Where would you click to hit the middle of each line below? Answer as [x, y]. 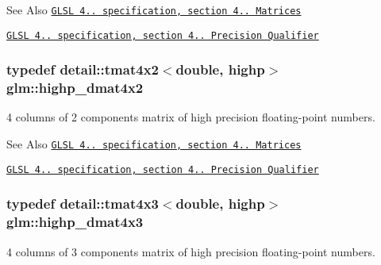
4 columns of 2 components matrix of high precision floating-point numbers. [191, 117]
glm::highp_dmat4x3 [75, 222]
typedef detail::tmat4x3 [83, 204]
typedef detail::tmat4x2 [83, 69]
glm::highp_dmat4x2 [75, 88]
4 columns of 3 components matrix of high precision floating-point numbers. [191, 251]
